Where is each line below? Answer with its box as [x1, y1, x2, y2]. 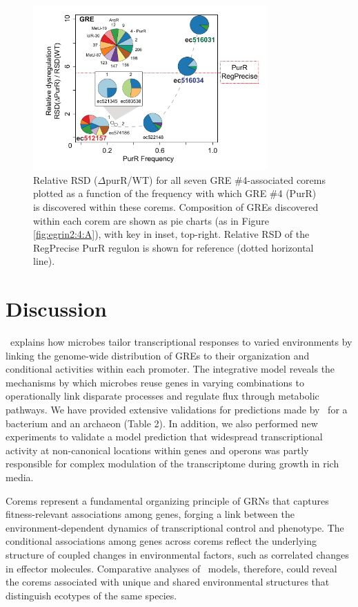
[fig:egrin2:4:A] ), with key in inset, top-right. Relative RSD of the [33, 227, 310, 241]
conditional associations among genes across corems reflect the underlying [6, 534, 317, 548]
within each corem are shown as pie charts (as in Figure [33, 213, 270, 227]
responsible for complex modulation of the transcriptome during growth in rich [6, 456, 339, 471]
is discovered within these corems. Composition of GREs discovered [33, 199, 319, 214]
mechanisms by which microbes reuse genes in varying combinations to [6, 375, 304, 389]
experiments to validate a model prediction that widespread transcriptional [6, 429, 323, 444]
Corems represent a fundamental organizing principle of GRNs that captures [6, 493, 329, 507]
